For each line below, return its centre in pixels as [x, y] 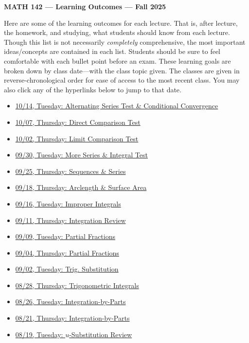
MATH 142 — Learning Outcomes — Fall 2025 [85, 6]
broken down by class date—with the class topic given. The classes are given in [122, 70]
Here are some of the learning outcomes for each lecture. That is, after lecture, [121, 23]
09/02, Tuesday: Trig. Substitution [67, 269]
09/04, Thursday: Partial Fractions [67, 252]
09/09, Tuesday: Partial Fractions [65, 236]
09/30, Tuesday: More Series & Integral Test [81, 155]
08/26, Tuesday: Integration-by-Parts [71, 301]
